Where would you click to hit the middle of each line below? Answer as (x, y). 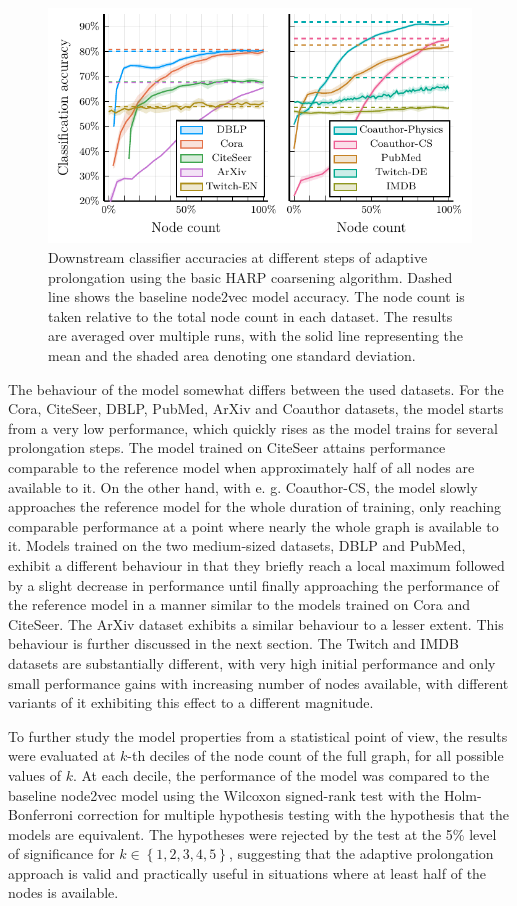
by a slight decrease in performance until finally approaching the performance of (253, 584)
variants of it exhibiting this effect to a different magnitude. (191, 702)
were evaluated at (62, 755)
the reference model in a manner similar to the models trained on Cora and (239, 604)
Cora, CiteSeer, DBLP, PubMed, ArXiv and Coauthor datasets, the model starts (256, 408)
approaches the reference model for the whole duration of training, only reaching (255, 506)
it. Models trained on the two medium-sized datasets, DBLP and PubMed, (237, 545)
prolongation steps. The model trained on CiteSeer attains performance (227, 447)
